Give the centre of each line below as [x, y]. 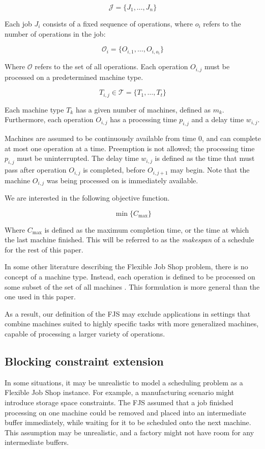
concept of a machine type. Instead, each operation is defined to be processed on [130, 277]
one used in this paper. [40, 297]
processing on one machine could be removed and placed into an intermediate [125, 412]
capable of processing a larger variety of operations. [85, 333]
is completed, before [114, 170]
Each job [18, 23]
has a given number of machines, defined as [143, 109]
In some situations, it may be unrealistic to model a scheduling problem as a [124, 382]
